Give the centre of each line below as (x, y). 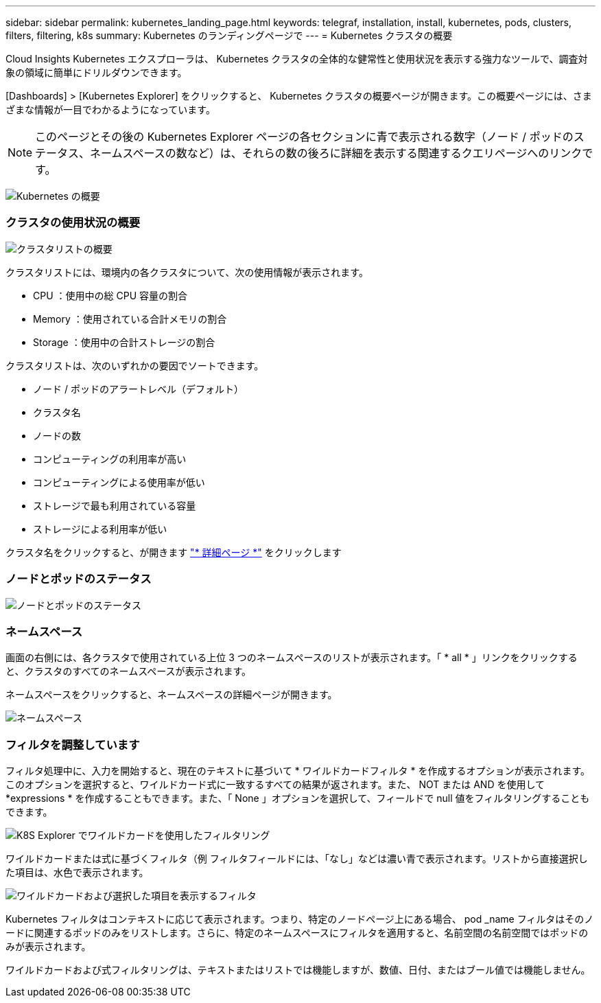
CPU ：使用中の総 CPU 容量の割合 (110, 295)
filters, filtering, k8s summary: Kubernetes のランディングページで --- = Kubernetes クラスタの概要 (229, 35)
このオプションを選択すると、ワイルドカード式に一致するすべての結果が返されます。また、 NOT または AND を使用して (275, 784)
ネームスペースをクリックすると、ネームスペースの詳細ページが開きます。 (172, 695)
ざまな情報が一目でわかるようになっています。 (110, 109)
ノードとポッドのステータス (79, 579)
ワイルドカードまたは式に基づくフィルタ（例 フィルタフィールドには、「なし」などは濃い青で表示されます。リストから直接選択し (297, 858)
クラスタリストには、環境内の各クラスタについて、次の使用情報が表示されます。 (187, 272)
